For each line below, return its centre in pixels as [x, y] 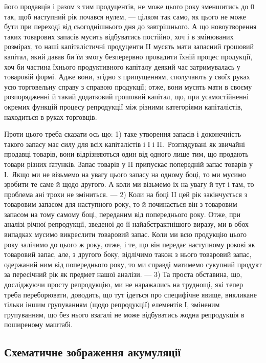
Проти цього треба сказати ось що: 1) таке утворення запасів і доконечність [123, 134]
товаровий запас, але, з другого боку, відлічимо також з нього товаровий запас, [128, 254]
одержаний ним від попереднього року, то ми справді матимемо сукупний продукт [133, 264]
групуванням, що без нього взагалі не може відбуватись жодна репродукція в [124, 314]
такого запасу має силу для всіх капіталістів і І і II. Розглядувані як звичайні [125, 144]
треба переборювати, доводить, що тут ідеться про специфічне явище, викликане [130, 294]
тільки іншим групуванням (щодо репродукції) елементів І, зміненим [112, 304]
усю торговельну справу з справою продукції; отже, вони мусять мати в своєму [128, 86]
